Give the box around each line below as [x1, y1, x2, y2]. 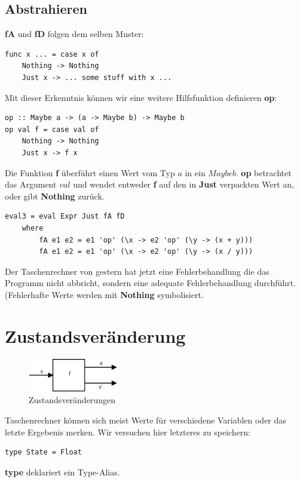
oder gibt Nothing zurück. [5, 189, 105, 202]
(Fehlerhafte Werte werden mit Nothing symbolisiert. [5, 288, 204, 300]
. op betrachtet [235, 166, 292, 179]
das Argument [5, 178, 57, 191]
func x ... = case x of [5, 50, 99, 59]
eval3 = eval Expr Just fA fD [5, 212, 125, 221]
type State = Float [5, 448, 82, 457]
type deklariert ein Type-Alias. [5, 465, 120, 478]
